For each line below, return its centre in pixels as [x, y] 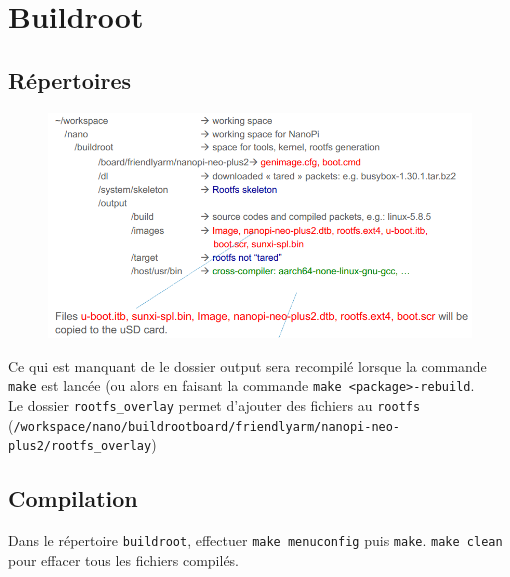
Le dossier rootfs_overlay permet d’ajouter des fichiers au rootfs [214, 404]
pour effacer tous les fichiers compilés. [123, 559]
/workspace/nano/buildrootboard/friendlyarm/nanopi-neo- [207, 426]
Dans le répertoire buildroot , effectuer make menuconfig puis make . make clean [255, 540]
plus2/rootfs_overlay [80, 446]
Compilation [73, 498]
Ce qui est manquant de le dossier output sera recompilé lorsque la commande [247, 365]
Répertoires [70, 79]
